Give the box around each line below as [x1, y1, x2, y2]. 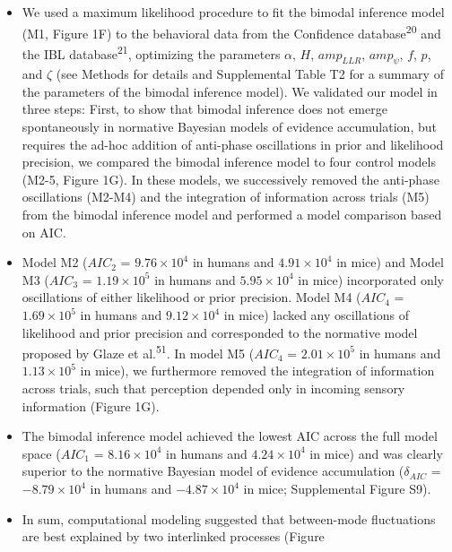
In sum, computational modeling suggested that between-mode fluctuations [22, 509, 436, 528]
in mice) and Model [336, 253, 444, 272]
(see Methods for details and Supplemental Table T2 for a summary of [56, 65, 444, 83]
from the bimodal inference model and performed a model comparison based [22, 205, 442, 224]
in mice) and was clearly [309, 444, 443, 462]
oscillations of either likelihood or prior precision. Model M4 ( [22, 288, 361, 306]
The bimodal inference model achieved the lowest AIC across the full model [22, 427, 438, 445]
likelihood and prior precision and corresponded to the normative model [22, 323, 418, 341]
